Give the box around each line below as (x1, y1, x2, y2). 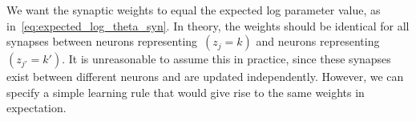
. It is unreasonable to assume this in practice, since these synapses (62, 50, 391, 67)
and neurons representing (256, 33, 380, 50)
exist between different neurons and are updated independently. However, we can (6, 68, 404, 85)
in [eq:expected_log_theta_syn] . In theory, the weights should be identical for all (6, 17, 410, 34)
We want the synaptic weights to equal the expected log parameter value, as (6, 2, 381, 18)
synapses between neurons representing (6, 33, 198, 50)
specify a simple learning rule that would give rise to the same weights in (6, 83, 365, 100)
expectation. (6, 99, 67, 116)
